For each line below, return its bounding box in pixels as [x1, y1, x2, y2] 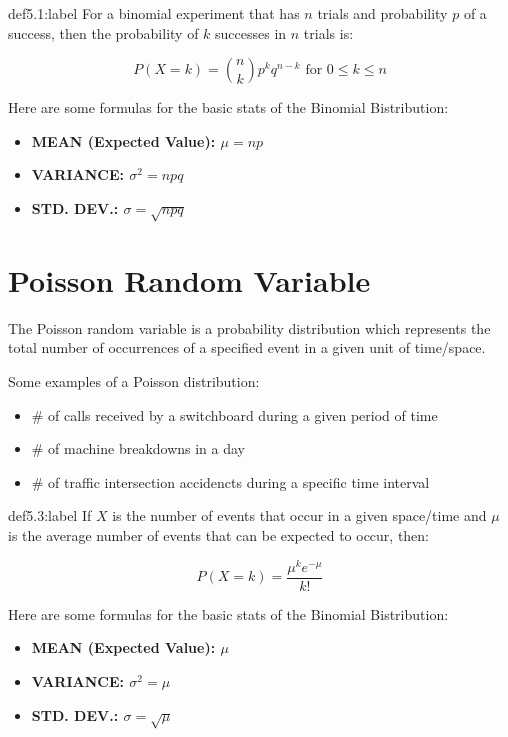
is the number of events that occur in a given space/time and [112, 505, 487, 526]
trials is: [303, 22, 354, 43]
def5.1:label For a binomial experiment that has [8, 3, 300, 23]
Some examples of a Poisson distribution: [8, 371, 260, 392]
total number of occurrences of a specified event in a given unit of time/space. [8, 337, 486, 358]
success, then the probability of [8, 22, 199, 43]
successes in [215, 22, 287, 43]
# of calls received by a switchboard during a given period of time [31, 404, 438, 425]
